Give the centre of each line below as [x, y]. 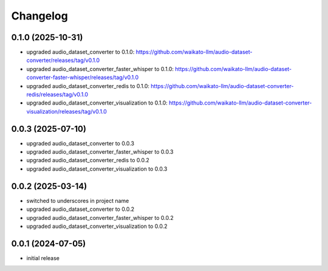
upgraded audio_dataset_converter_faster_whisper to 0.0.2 [100, 218]
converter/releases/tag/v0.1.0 [63, 60]
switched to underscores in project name [78, 201]
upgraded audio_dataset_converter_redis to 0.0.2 [88, 160]
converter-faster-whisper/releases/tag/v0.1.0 [83, 77]
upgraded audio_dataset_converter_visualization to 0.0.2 [97, 226]
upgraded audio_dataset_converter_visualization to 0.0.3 [97, 169]
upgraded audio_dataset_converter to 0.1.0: [80, 52]
